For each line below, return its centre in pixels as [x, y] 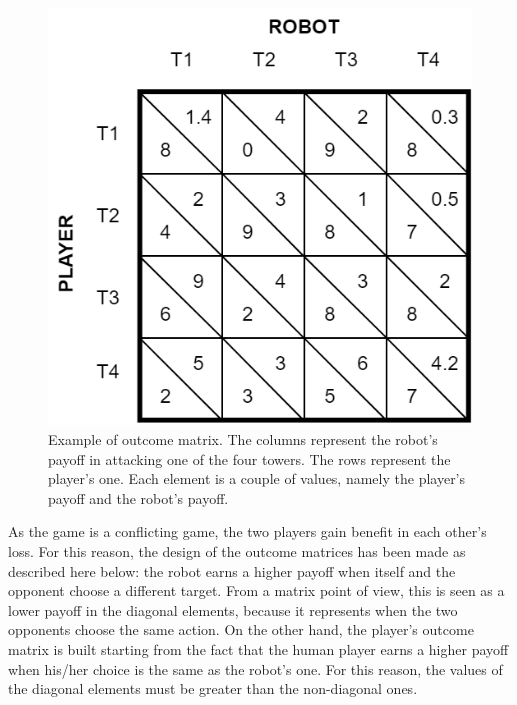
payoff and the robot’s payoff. [138, 497]
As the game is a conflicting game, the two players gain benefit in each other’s [247, 531]
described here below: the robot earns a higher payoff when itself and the [232, 570]
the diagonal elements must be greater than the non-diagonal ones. [213, 688]
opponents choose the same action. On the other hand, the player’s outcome [241, 629]
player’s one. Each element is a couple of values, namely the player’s [257, 478]
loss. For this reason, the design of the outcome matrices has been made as [237, 550]
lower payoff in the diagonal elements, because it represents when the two [233, 609]
